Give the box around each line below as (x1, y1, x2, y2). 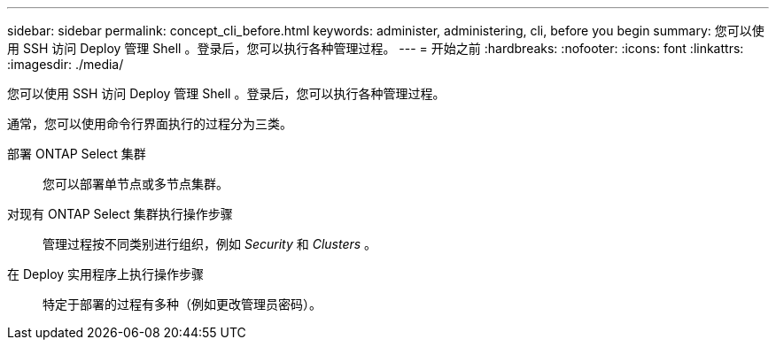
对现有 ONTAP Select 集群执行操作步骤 (7, 206, 233, 221)
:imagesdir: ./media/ (7, 57, 124, 72)
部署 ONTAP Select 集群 (7, 146, 146, 161)
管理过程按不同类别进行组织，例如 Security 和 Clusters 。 (43, 236, 377, 251)
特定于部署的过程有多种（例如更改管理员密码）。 (43, 297, 322, 312)
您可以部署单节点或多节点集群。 (43, 176, 229, 191)
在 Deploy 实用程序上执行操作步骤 (7, 266, 205, 281)
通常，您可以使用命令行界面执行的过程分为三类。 (7, 116, 292, 131)
